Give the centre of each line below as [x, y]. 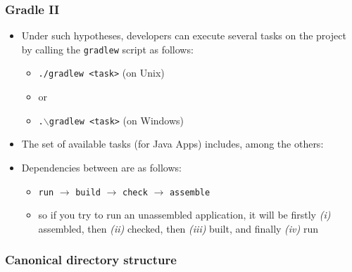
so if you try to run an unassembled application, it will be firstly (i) [184, 215]
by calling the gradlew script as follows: [107, 49]
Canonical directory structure [91, 260]
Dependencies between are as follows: [101, 167]
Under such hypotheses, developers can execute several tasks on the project [184, 35]
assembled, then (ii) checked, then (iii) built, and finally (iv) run [178, 228]
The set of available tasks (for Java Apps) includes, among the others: [172, 144]
